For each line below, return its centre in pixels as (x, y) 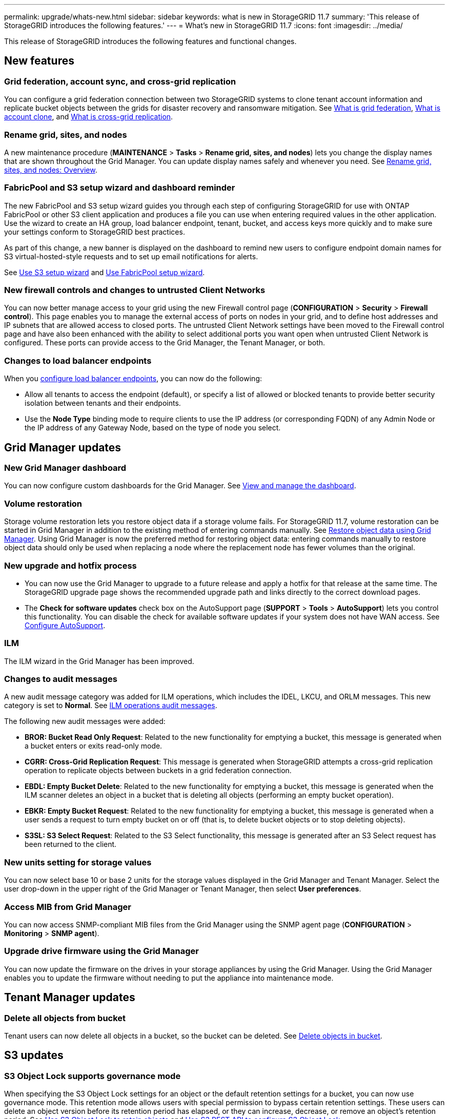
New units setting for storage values (78, 862)
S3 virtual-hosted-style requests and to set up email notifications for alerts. (131, 256)
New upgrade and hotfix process (70, 565)
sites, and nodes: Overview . (51, 170)
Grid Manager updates (63, 447)
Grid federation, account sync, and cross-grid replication (120, 81)
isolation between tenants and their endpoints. (103, 403)
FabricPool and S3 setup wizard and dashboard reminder (120, 188)
